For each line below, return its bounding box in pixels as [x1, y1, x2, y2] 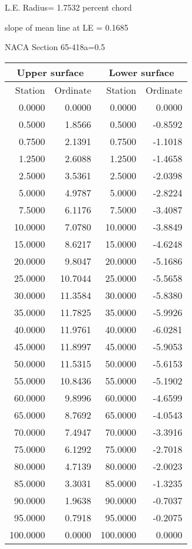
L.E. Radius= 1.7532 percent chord [5, 1, 132, 13]
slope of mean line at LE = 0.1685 [5, 21, 128, 33]
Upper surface [16, 65, 84, 79]
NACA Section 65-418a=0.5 [5, 41, 105, 53]
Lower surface [108, 65, 174, 79]
